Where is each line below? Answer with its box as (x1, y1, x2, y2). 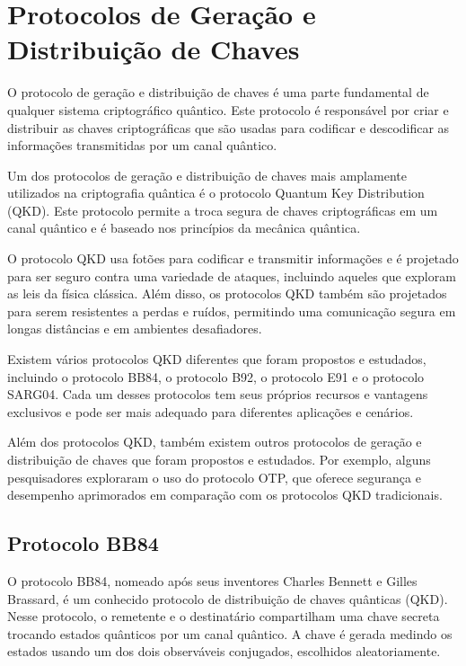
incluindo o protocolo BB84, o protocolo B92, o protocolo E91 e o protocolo (7, 367, 425, 386)
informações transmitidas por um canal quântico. (7, 136, 277, 155)
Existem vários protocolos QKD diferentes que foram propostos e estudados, (7, 350, 426, 369)
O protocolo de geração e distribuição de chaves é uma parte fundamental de (7, 83, 429, 102)
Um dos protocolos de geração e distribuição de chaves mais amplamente (7, 165, 407, 184)
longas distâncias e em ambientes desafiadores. (7, 319, 262, 338)
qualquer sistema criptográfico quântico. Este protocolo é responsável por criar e (7, 100, 449, 119)
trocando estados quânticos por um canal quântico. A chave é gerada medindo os (7, 624, 453, 643)
